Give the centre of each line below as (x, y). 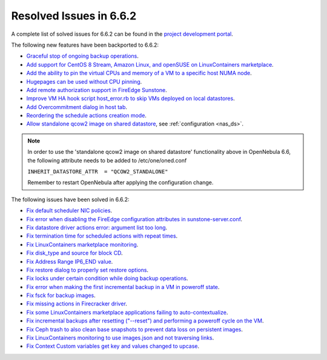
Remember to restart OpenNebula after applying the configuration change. (121, 182)
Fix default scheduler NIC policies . (69, 211)
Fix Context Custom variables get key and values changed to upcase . (113, 346)
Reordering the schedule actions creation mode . (86, 116)
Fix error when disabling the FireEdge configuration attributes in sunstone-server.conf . (134, 219)
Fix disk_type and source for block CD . (75, 253)
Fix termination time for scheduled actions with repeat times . (102, 236)
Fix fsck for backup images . (61, 295)
